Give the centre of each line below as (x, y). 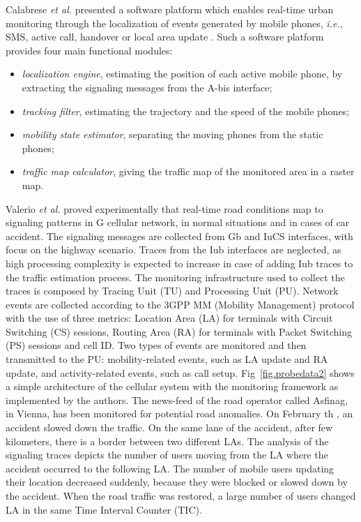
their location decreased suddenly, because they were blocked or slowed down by (177, 482)
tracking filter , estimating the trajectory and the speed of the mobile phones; (186, 111)
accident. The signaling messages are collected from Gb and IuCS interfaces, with (179, 236)
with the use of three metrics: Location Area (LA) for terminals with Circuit (169, 318)
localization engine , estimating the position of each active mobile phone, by (182, 74)
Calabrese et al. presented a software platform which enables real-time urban (170, 9)
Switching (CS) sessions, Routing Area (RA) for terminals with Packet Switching (179, 331)
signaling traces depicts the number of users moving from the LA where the (167, 455)
